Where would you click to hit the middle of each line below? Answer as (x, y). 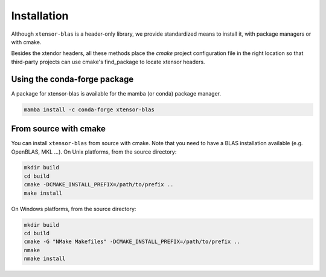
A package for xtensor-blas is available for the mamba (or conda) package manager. (116, 93)
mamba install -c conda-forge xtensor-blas (89, 109)
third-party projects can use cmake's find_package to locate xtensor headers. (108, 62)
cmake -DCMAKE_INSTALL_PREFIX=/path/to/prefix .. (99, 185)
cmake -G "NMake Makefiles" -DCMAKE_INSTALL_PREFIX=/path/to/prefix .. (132, 242)
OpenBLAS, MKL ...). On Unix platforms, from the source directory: (94, 152)
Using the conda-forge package (72, 79)
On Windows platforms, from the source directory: (74, 209)
